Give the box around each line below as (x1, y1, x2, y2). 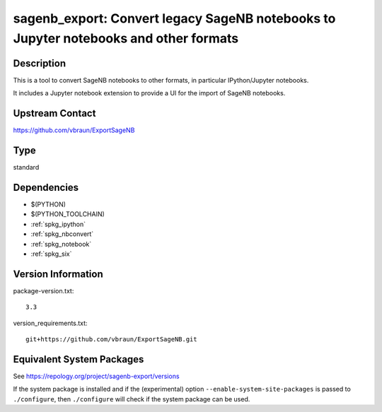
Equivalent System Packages (13, 353, 144, 365)
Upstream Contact (13, 107, 96, 119)
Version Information (13, 268, 103, 280)
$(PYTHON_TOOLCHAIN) (30, 210, 105, 218)
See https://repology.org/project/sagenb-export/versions (13, 372, 180, 380)
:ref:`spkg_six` (30, 249, 72, 258)
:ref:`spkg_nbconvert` (30, 230, 94, 238)
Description (13, 57, 66, 69)
